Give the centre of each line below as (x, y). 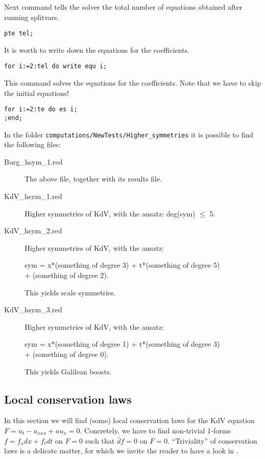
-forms (221, 430)
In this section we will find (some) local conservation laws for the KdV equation (129, 420)
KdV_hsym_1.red (33, 196)
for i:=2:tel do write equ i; (56, 66)
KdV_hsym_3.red (33, 310)
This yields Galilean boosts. (68, 371)
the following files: (33, 144)
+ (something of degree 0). (67, 354)
